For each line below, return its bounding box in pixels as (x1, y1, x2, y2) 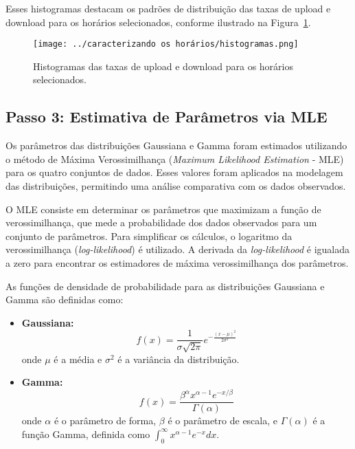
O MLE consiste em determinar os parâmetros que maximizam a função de (5, 201, 321, 216)
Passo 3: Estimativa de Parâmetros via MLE (5, 106, 328, 127)
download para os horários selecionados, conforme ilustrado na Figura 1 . (5, 14, 311, 29)
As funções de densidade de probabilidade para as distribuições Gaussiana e (5, 278, 325, 293)
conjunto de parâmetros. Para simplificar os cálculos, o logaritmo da (5, 228, 293, 243)
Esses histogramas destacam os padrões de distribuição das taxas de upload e (5, 1, 331, 15)
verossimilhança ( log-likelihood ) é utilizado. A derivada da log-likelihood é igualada (5, 242, 350, 256)
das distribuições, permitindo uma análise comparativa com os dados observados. (5, 179, 346, 193)
